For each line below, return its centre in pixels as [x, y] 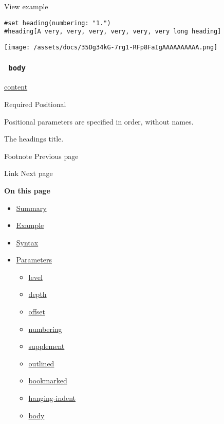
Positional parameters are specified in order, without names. [99, 121]
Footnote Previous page [41, 156]
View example [26, 6]
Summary [31, 208]
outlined [41, 363]
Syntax [27, 242]
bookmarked [48, 381]
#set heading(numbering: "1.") [58, 23]
